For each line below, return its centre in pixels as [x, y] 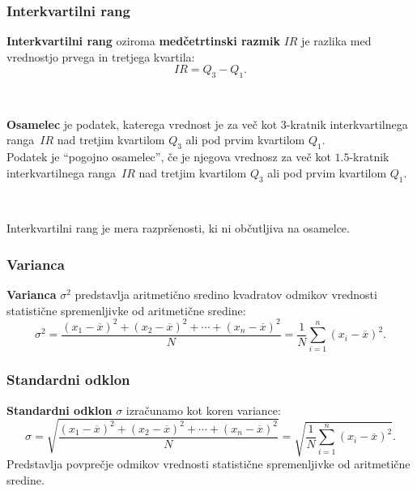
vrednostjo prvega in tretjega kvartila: [101, 56]
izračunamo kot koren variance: [203, 410]
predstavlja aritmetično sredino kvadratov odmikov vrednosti [226, 294]
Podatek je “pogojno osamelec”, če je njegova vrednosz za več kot [169, 157]
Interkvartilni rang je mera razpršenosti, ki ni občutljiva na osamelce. [178, 228]
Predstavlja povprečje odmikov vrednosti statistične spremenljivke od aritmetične [208, 463]
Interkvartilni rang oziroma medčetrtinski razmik [143, 41]
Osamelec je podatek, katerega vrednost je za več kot [142, 124]
